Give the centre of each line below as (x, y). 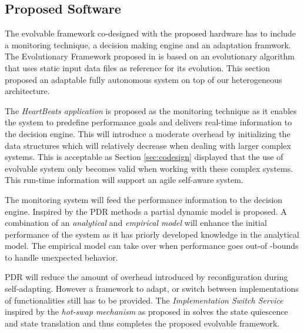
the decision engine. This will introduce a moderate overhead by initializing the (148, 133)
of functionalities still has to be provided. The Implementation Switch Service (144, 300)
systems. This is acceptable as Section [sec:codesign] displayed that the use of (144, 157)
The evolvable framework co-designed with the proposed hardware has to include (151, 33)
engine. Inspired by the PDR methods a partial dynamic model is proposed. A (146, 211)
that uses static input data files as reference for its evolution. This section (138, 67)
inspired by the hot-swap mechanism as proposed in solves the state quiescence (146, 312)
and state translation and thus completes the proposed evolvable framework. (142, 323)
